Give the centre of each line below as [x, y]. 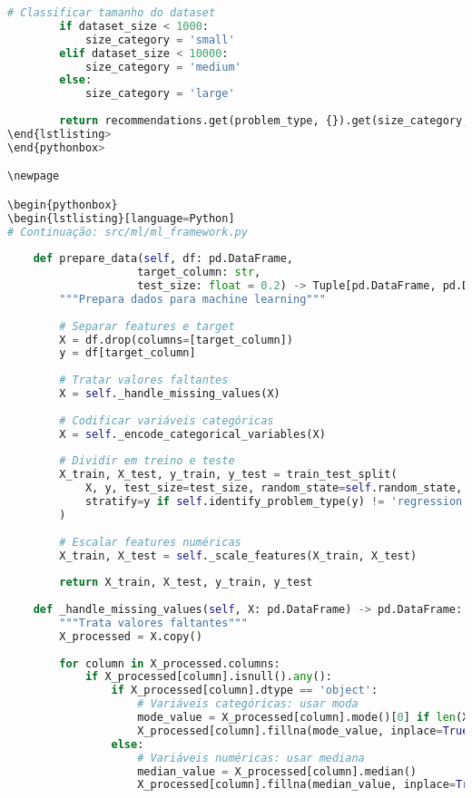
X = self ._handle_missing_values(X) [170, 394]
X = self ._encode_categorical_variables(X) [192, 434]
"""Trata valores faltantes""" [153, 623]
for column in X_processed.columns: [170, 663]
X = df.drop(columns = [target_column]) [177, 340]
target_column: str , [199, 272]
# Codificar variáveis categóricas [167, 420]
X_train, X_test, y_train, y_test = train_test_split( [228, 475]
